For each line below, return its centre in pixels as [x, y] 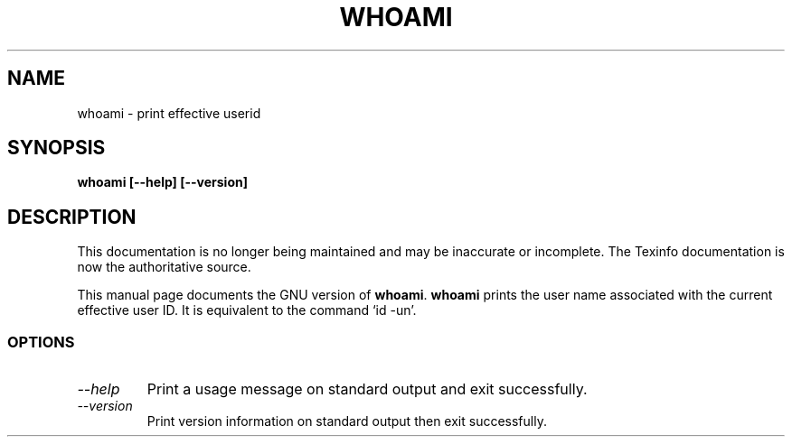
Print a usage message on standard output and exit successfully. [367, 389]
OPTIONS [41, 342]
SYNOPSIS [57, 148]
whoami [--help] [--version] [162, 182]
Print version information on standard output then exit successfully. [347, 421]
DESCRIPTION [72, 217]
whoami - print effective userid [169, 113]
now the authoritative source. [164, 267]
